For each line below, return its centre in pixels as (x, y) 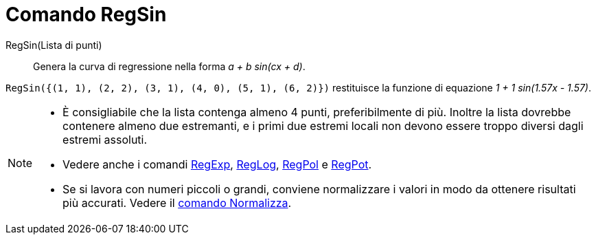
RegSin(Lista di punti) (54, 45)
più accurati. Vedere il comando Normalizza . (177, 203)
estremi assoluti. (105, 139)
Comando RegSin (86, 14)
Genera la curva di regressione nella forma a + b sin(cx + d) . (169, 66)
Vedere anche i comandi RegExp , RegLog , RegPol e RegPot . (217, 164)
